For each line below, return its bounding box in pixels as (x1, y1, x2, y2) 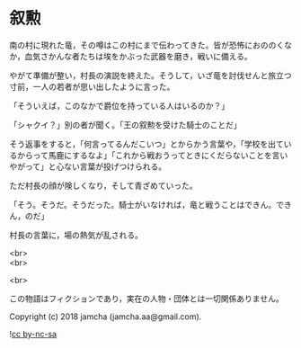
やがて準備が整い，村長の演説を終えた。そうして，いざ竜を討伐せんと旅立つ (9, 69, 292, 81)
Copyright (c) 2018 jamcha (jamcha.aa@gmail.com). (9, 311, 202, 322)
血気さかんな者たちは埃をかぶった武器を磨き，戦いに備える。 (24, 50, 253, 61)
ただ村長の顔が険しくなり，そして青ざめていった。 (9, 180, 198, 191)
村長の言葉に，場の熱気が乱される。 (9, 229, 144, 240)
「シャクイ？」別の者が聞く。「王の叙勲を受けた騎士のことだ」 (9, 119, 242, 130)
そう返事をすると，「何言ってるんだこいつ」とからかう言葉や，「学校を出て (9, 138, 285, 149)
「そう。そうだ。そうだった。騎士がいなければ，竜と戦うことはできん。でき (9, 199, 292, 210)
